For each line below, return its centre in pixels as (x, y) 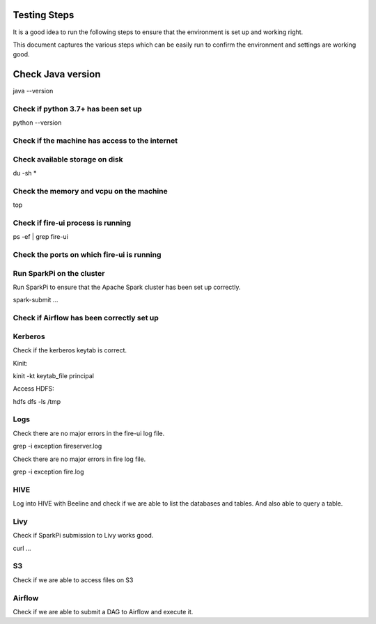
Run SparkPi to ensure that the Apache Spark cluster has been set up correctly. (127, 287)
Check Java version (57, 74)
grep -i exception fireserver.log (57, 446)
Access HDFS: (34, 389)
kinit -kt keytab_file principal (53, 375)
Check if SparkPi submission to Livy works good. (83, 536)
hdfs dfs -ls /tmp (37, 401)
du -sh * (25, 173)
